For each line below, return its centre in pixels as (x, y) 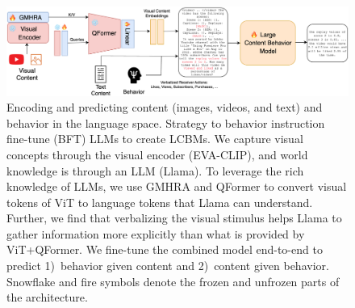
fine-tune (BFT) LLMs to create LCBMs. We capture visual (155, 139)
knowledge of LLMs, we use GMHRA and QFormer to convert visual (177, 186)
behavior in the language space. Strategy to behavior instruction (166, 122)
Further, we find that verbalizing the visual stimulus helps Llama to (174, 218)
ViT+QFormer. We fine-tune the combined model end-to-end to (165, 249)
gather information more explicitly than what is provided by (156, 233)
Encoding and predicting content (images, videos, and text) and (165, 107)
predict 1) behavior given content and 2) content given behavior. (168, 266)
